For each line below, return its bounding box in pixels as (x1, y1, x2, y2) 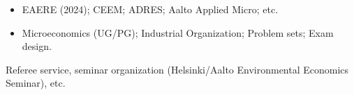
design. (22, 39, 52, 53)
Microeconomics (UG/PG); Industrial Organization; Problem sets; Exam (22, 25, 334, 40)
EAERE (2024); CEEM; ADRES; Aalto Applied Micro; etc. (22, 2, 279, 16)
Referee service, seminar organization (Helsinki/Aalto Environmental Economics (6, 62, 349, 76)
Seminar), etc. (6, 76, 66, 90)
